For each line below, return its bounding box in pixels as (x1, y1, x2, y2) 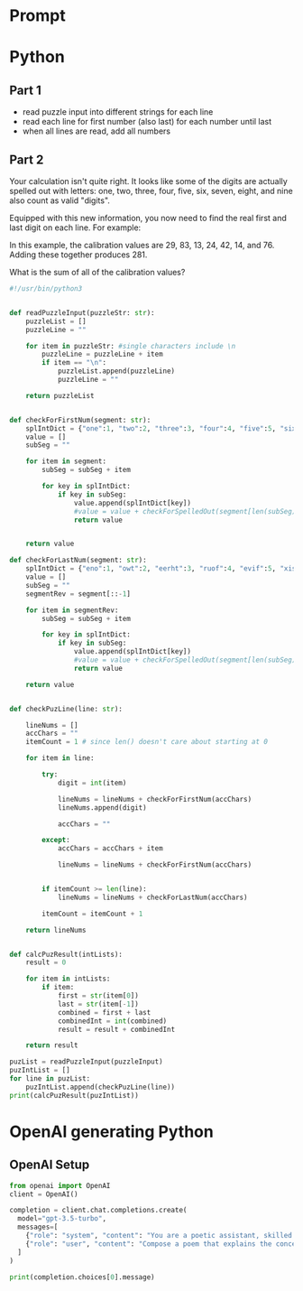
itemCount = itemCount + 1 (41, 909, 143, 918)
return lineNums (25, 925, 87, 934)
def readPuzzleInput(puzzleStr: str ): (9, 308, 155, 317)
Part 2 (9, 152, 44, 167)
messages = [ (17, 1222, 59, 1232)
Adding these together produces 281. (9, 249, 148, 260)
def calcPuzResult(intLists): (9, 950, 124, 959)
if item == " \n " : (41, 358, 106, 367)
